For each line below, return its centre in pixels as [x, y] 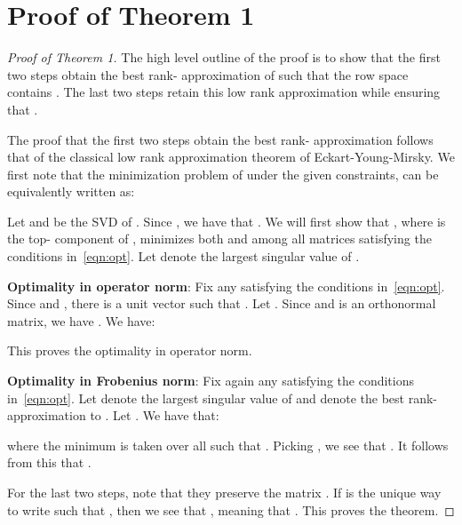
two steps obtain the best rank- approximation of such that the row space [208, 74]
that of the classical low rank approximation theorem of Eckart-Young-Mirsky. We [231, 157]
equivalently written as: [71, 191]
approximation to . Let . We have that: [113, 415]
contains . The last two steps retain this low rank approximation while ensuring [224, 92]
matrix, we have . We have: [81, 320]
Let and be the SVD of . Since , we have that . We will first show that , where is [227, 221]
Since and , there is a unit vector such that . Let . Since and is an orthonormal [222, 303]
